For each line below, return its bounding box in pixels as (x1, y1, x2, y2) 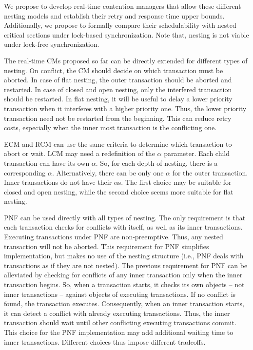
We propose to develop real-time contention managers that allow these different (4, 1, 241, 11)
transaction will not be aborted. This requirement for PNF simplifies (4, 241, 209, 251)
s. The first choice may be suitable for (118, 177, 232, 187)
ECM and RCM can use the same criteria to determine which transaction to (4, 138, 232, 149)
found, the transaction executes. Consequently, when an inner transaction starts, (4, 298, 244, 309)
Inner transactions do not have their (4, 177, 112, 187)
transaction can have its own (4, 157, 90, 168)
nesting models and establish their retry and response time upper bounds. (4, 10, 225, 20)
